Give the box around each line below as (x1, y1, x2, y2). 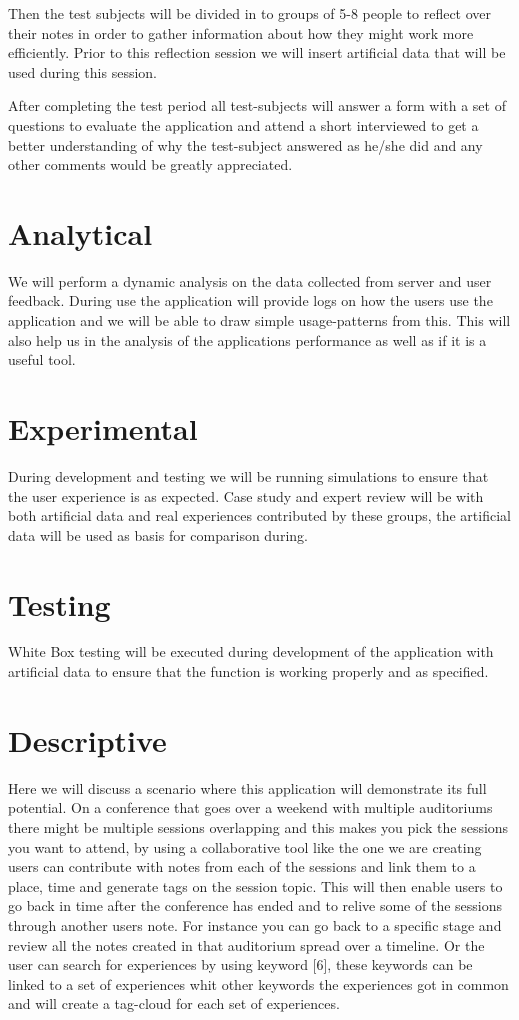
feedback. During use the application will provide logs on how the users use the (8, 290, 493, 311)
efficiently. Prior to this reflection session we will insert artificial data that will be (8, 42, 506, 63)
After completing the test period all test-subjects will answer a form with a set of (8, 95, 506, 116)
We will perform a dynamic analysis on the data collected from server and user (8, 270, 492, 291)
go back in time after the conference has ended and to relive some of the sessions (8, 895, 503, 916)
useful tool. (8, 349, 76, 370)
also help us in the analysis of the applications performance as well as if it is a (8, 329, 487, 350)
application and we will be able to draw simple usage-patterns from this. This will (8, 310, 511, 331)
